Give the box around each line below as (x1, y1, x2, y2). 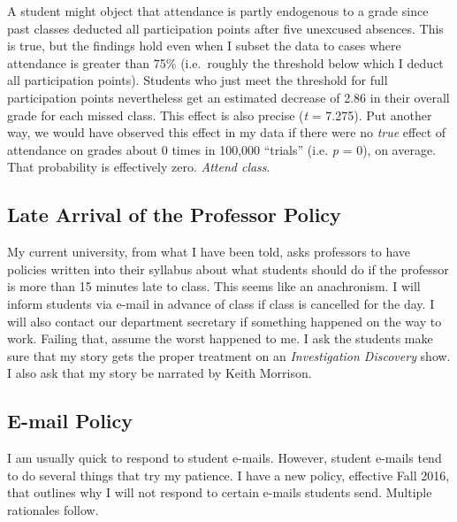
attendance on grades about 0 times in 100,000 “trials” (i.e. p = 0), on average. (7, 140, 437, 158)
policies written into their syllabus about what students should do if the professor (7, 259, 449, 278)
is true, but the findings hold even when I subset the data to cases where (7, 36, 401, 55)
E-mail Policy (7, 407, 133, 434)
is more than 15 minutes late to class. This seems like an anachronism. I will (7, 277, 421, 296)
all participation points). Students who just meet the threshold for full (7, 71, 388, 89)
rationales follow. (7, 500, 99, 518)
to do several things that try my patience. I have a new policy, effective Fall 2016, (7, 465, 450, 484)
